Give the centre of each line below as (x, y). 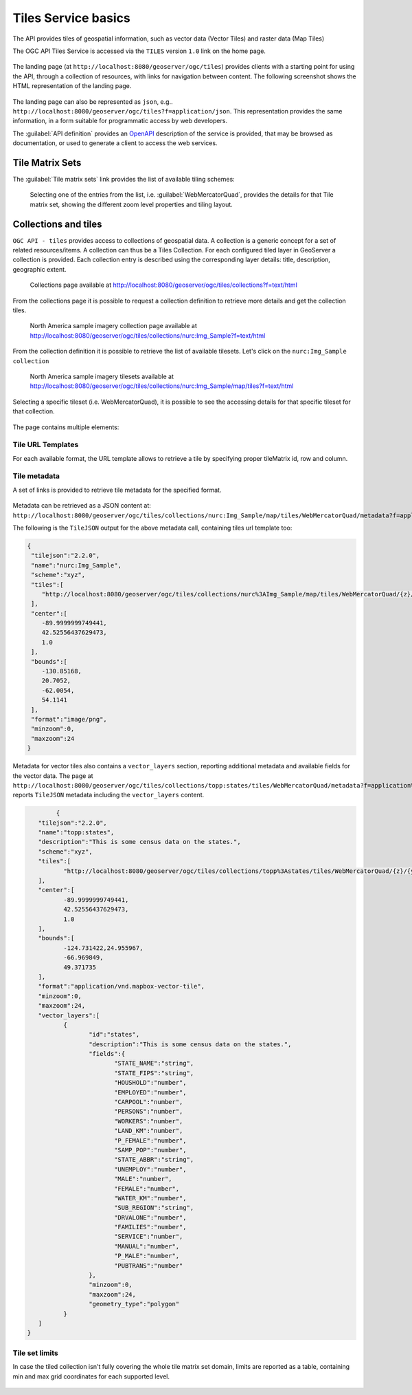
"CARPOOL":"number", (148, 1102)
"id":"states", (114, 1035)
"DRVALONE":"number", (150, 1217)
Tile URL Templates (46, 445)
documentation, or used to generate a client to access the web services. (115, 143)
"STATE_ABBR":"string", (154, 1160)
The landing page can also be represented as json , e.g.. (93, 101)
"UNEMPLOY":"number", (150, 1169)
